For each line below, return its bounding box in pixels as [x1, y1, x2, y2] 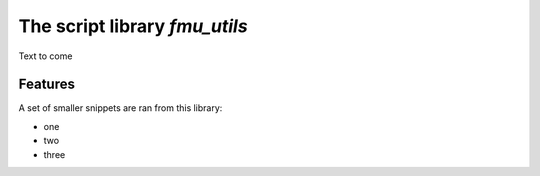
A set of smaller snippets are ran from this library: [18, 102, 223, 114]
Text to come [18, 50, 73, 62]
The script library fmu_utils [18, 15, 249, 37]
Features [18, 76, 75, 93]
